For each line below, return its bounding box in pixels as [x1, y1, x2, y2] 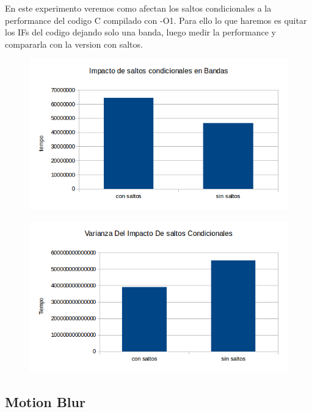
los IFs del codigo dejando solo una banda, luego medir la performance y [5, 26, 276, 39]
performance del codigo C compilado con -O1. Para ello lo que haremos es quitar [5, 13, 307, 26]
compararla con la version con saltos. [5, 37, 143, 50]
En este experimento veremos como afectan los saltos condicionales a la [5, 2, 272, 14]
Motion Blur [5, 392, 85, 411]
